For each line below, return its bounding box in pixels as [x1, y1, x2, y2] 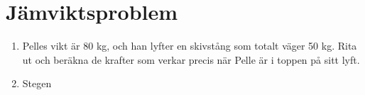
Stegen [22, 76, 52, 91]
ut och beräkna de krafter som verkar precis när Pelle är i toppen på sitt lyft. [22, 52, 360, 67]
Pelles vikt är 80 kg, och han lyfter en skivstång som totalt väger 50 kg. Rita [22, 38, 357, 53]
